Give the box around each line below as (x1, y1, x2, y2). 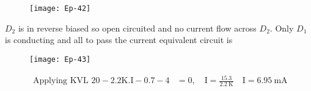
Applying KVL (33, 76, 89, 86)
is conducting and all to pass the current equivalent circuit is (5, 33, 233, 46)
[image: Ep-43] (29, 55, 91, 64)
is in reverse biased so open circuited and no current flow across (18, 21, 257, 34)
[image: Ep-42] (29, 4, 91, 13)
